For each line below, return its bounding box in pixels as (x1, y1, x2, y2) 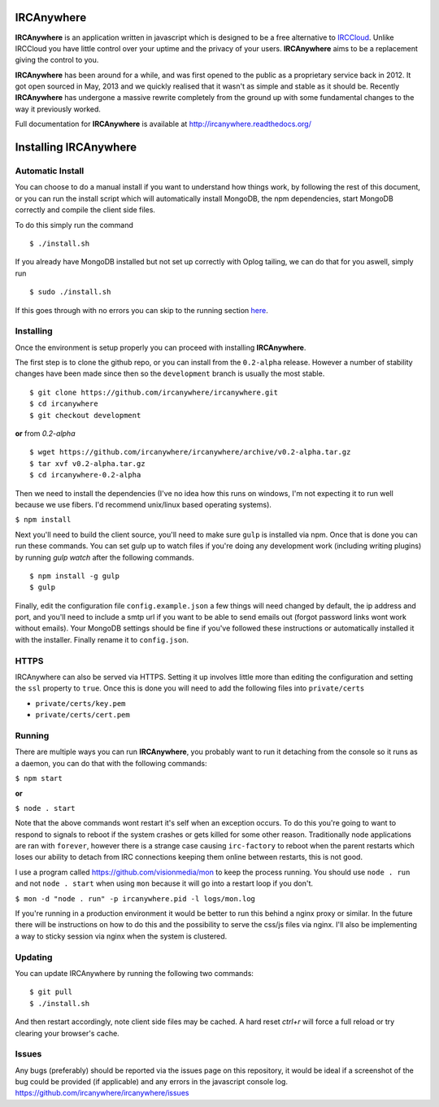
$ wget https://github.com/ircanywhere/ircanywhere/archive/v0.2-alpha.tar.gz (29, 447, 351, 457)
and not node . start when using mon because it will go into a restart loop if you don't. (15, 878, 313, 888)
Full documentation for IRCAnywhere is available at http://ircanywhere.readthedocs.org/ (15, 119, 312, 129)
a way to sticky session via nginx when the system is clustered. (15, 931, 228, 941)
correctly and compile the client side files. (15, 205, 156, 215)
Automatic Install (15, 165, 85, 177)
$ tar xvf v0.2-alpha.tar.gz (29, 459, 146, 468)
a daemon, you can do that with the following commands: (15, 758, 207, 768)
